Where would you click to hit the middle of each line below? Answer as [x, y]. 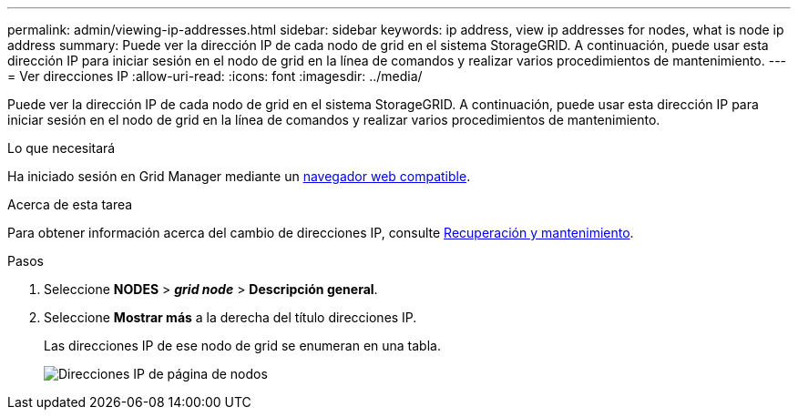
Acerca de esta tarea [70, 204]
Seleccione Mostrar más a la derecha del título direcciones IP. [230, 317]
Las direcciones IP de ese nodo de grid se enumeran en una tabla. [242, 346]
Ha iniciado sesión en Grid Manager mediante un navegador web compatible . [239, 176]
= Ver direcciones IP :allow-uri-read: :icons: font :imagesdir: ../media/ [215, 76]
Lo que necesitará [61, 148]
